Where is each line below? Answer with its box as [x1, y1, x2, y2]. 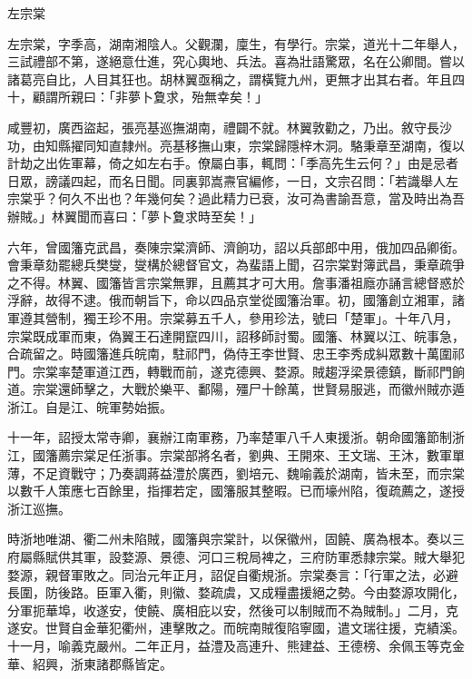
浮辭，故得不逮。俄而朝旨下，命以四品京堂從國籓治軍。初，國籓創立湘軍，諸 [7, 290, 465, 310]
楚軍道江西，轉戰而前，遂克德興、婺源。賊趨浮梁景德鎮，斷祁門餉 [70, 361, 465, 380]
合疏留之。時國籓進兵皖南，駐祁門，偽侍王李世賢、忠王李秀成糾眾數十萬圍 [7, 344, 452, 363]
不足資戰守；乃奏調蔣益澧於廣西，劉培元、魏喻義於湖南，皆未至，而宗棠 [32, 463, 465, 482]
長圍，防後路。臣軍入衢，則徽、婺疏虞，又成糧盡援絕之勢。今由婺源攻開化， [7, 583, 465, 602]
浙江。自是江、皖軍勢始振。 [7, 397, 172, 416]
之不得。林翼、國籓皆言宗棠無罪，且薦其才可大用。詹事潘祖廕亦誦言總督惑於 [7, 272, 465, 291]
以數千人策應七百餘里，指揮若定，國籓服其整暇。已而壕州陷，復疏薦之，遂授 [7, 481, 465, 500]
